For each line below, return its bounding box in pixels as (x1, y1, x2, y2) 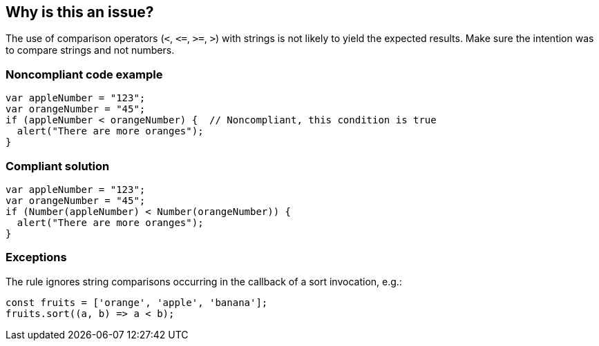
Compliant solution (6, 159, 110, 173)
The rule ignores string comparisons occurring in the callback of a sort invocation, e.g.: (6, 275, 402, 287)
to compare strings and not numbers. (6, 44, 175, 57)
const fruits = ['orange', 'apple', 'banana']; (6, 296, 268, 308)
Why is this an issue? (6, 3, 154, 21)
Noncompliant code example (6, 67, 163, 81)
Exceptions (6, 250, 67, 265)
